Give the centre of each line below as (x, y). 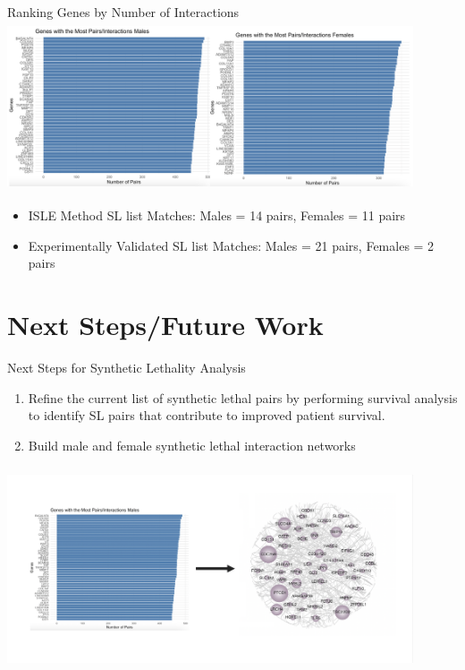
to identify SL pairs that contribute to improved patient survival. (207, 415)
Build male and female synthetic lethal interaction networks (192, 445)
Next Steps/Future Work (165, 325)
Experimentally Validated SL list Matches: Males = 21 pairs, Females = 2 (231, 245)
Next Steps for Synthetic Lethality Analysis (127, 368)
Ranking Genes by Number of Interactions (123, 12)
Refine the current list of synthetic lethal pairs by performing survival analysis (243, 397)
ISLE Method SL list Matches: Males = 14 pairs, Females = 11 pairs (217, 215)
